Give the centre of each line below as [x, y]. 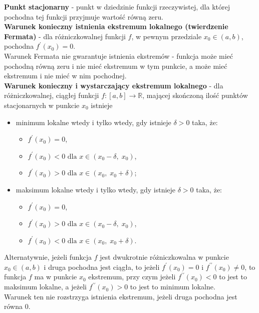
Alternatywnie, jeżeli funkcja [48, 257]
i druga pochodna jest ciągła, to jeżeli [102, 267]
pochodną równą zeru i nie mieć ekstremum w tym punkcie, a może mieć [116, 66]
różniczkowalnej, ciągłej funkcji [52, 95]
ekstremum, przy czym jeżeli [132, 277]
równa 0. [17, 306]
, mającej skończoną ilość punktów [195, 95]
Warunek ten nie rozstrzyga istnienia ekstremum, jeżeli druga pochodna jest [121, 296]
